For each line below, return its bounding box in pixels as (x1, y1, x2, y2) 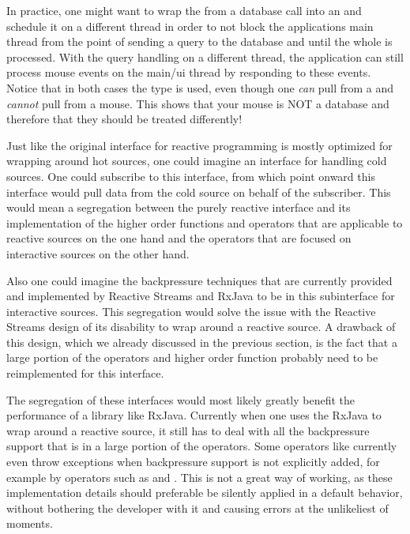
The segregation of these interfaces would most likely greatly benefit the (6, 391, 355, 408)
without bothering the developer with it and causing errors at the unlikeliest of (6, 499, 389, 516)
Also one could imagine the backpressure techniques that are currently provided (6, 272, 393, 288)
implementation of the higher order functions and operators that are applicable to (6, 214, 403, 231)
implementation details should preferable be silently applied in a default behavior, (6, 484, 403, 501)
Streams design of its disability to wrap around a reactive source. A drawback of (6, 318, 396, 335)
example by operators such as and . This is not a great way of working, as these (6, 468, 393, 485)
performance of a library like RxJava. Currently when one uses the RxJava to (6, 407, 382, 423)
